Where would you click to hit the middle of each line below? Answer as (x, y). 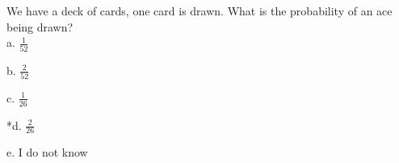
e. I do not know (47, 152)
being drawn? (40, 26)
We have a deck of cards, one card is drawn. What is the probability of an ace (199, 10)
